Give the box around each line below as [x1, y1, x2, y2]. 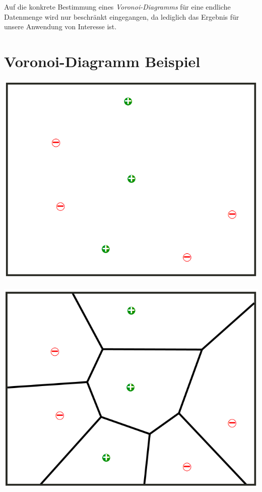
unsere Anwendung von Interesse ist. [4, 21, 117, 32]
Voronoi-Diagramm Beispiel [4, 50, 201, 71]
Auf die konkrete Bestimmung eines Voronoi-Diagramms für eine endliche [4, 2, 231, 12]
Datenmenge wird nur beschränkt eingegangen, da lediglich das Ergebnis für [4, 11, 239, 22]
